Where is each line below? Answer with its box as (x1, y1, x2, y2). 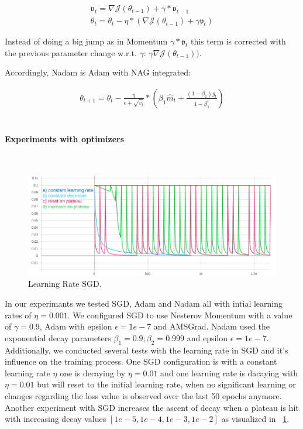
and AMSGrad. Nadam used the (153, 320, 270, 332)
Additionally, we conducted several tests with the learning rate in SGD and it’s (5, 344, 288, 356)
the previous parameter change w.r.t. (5, 46, 137, 59)
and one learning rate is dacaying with (160, 366, 298, 379)
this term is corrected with (190, 35, 286, 47)
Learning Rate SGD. (28, 277, 102, 290)
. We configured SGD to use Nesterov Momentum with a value (67, 308, 292, 321)
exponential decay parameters (5, 331, 111, 344)
